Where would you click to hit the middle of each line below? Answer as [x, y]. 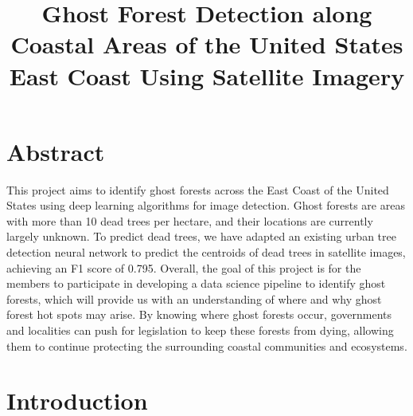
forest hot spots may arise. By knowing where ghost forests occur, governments [199, 314]
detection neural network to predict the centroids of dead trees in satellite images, [206, 252]
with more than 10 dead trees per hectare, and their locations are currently [190, 220]
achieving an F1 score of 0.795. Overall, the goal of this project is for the [184, 267]
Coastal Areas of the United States [207, 44]
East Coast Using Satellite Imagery [207, 75]
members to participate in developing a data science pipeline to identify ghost [196, 283]
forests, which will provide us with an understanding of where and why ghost [194, 298]
